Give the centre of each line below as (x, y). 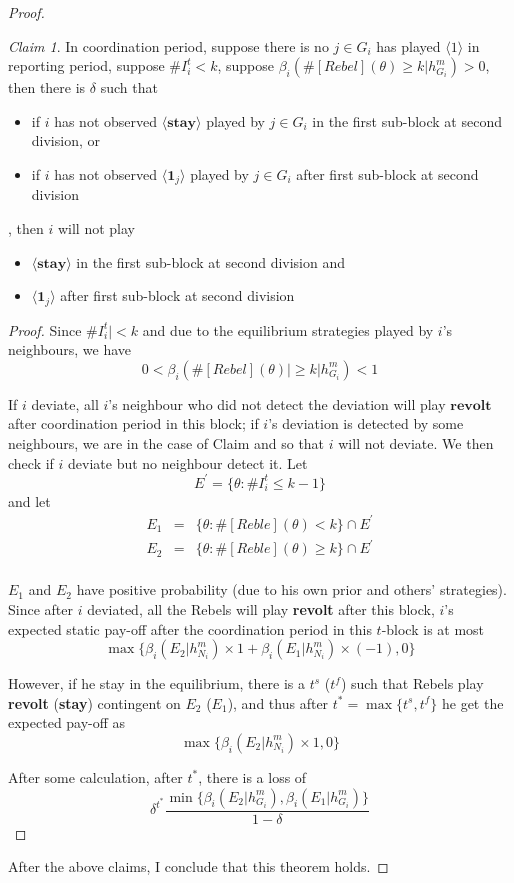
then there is (47, 87)
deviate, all (65, 403)
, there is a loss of (252, 776)
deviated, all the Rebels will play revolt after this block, (261, 609)
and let (29, 500)
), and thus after (278, 702)
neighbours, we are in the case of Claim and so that (166, 443)
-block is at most (433, 628)
